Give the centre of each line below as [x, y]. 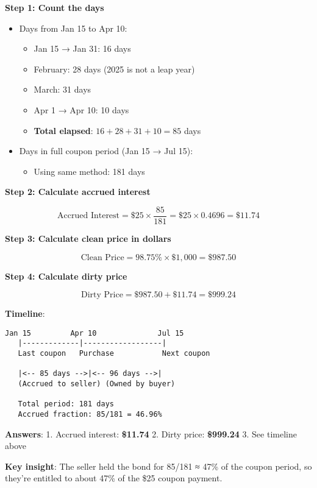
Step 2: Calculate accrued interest [78, 192]
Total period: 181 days [66, 404]
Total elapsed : [63, 130]
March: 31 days [62, 89]
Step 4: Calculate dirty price [66, 276]
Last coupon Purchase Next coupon [114, 354]
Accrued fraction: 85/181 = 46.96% [90, 415]
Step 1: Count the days [55, 7]
